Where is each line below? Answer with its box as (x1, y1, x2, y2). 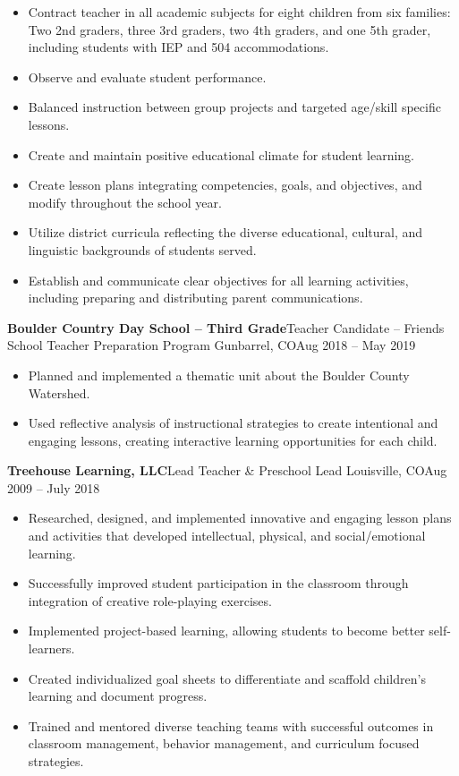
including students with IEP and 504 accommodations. (28, 38, 329, 56)
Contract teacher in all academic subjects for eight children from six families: (28, 3, 451, 21)
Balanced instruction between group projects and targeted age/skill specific (28, 98, 441, 116)
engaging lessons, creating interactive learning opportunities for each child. (28, 431, 438, 449)
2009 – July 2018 (7, 478, 100, 497)
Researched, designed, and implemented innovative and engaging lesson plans (28, 508, 452, 527)
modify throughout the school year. (28, 192, 222, 211)
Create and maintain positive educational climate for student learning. (28, 145, 414, 164)
